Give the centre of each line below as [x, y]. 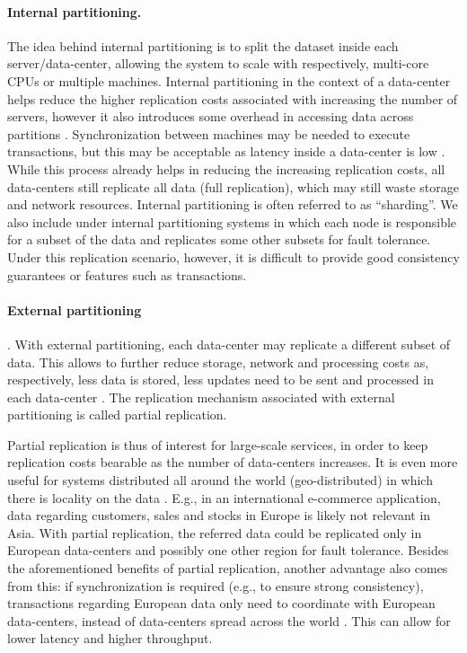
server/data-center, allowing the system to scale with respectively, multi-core [218, 63]
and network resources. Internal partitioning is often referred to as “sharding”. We [233, 204]
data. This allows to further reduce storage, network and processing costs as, [218, 362]
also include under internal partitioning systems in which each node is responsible [232, 221]
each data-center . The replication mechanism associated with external [201, 397]
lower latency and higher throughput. [110, 638]
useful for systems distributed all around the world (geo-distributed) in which [220, 480]
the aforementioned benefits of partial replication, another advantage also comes [228, 568]
